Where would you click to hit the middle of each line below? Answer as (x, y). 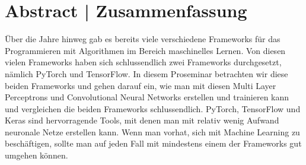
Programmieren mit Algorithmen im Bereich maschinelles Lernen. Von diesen (145, 50)
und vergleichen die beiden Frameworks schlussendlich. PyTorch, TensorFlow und (153, 108)
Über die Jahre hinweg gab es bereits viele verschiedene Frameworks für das (143, 39)
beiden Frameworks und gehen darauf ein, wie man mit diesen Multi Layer (141, 85)
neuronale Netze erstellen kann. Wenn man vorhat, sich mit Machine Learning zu (152, 131)
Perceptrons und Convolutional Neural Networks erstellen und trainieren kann (147, 97)
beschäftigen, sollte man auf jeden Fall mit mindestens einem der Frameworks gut (153, 143)
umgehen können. (36, 155)
